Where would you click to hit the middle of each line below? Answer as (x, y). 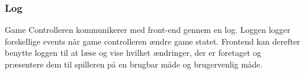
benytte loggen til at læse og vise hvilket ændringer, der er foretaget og (133, 53)
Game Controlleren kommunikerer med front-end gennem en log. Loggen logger (148, 30)
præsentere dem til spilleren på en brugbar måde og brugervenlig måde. (134, 64)
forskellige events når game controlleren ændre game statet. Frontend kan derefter (152, 41)
